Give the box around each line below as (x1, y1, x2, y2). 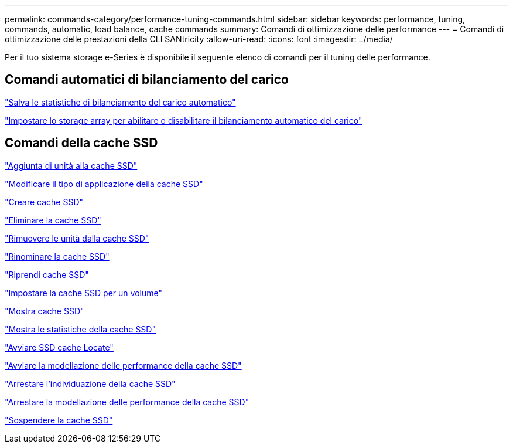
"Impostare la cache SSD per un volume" (5, 287, 162, 298)
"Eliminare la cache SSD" (5, 215, 101, 225)
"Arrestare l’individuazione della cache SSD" (5, 378, 176, 389)
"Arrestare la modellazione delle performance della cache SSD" (5, 396, 249, 407)
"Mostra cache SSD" (5, 306, 84, 316)
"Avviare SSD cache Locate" (5, 342, 114, 352)
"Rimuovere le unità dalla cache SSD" (5, 233, 149, 243)
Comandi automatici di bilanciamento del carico (5, 72, 289, 87)
